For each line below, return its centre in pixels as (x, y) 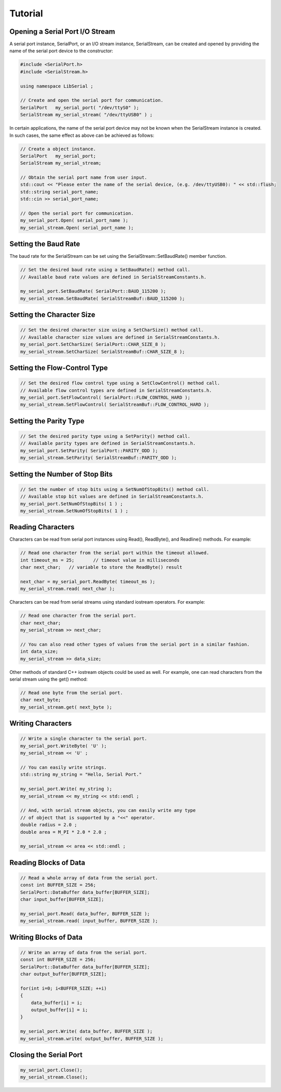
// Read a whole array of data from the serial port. (89, 878)
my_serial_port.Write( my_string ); (66, 789)
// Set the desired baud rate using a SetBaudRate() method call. (105, 270)
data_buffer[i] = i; (57, 1003)
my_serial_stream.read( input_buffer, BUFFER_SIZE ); (89, 921)
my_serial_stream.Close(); (54, 1077)
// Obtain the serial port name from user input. (84, 178)
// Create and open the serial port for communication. (92, 100)
